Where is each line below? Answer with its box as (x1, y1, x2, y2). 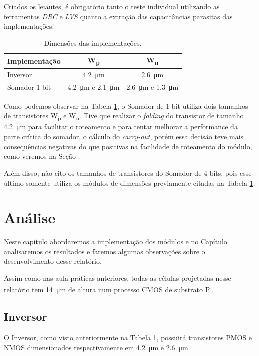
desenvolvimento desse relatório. (4, 256, 102, 266)
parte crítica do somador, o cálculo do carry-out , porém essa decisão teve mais (4, 131, 244, 141)
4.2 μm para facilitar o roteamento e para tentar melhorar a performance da (4, 121, 238, 132)
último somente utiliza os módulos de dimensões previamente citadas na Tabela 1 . (4, 177, 255, 188)
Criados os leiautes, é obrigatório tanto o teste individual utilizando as (4, 1, 220, 11)
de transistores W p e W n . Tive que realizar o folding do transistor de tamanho (4, 110, 244, 122)
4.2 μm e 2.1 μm (67, 81, 120, 92)
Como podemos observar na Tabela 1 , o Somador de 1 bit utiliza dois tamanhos (4, 100, 248, 111)
